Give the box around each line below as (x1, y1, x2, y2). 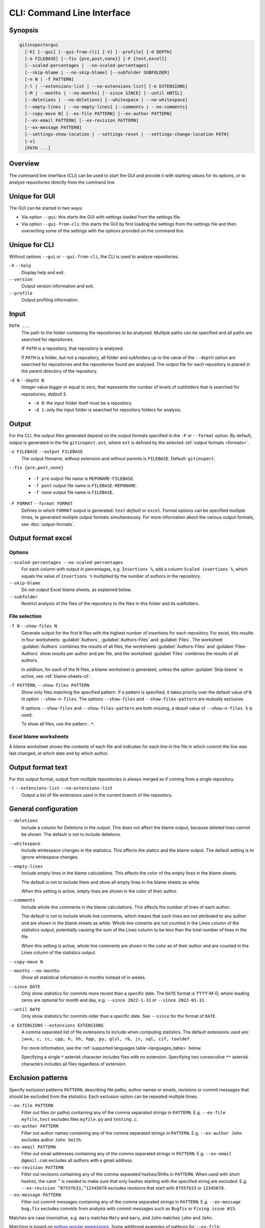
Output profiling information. (21, 297, 79, 303)
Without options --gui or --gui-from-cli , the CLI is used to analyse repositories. (9, 253, 179, 259)
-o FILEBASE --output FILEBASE (9, 449, 83, 454)
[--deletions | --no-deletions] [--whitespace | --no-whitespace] (25, 97, 188, 103)
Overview (9, 160, 40, 168)
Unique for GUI (9, 192, 55, 200)
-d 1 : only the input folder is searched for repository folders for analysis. (33, 407, 182, 413)
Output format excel (9, 534, 72, 542)
